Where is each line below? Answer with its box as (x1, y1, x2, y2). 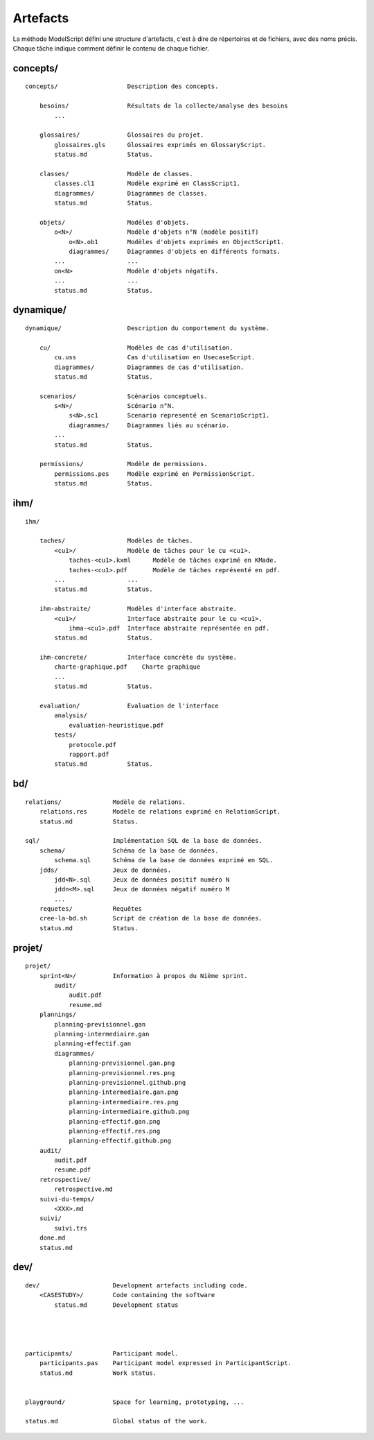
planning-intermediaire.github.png (69, 1108, 190, 1116)
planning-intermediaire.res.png (69, 1098, 179, 1106)
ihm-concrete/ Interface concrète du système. (39, 653, 237, 662)
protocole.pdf (69, 741, 117, 748)
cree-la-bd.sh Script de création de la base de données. (39, 914, 262, 923)
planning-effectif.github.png (69, 1137, 172, 1145)
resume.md (69, 1001, 103, 1009)
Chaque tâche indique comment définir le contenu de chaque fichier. (12, 44, 209, 52)
